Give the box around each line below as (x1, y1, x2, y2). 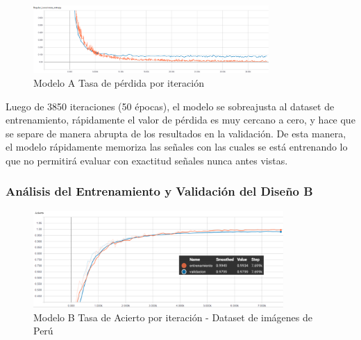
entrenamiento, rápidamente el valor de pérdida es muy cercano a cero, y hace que (6, 112, 355, 127)
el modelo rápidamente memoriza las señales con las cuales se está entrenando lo (6, 139, 348, 154)
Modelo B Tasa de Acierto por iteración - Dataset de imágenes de (33, 309, 313, 324)
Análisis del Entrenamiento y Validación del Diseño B (6, 182, 313, 200)
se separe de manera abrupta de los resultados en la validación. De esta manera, (6, 126, 346, 140)
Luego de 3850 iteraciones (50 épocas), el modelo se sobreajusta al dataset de (6, 99, 335, 113)
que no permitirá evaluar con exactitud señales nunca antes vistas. (6, 153, 288, 167)
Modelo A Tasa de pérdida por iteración (33, 75, 204, 90)
